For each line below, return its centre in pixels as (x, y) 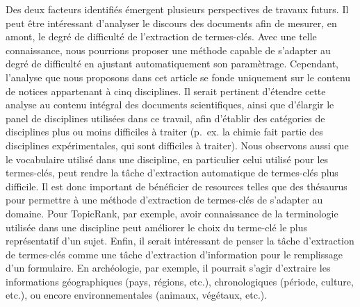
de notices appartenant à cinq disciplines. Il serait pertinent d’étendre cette (166, 91)
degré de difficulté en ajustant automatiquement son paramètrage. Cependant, (172, 64)
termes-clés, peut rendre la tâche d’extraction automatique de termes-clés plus (172, 173)
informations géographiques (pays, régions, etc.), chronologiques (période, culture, (180, 281)
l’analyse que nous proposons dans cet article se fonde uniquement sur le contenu (178, 77)
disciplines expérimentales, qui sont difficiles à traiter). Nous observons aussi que (177, 145)
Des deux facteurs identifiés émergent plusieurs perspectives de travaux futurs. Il (177, 9)
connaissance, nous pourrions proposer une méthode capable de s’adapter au (168, 50)
